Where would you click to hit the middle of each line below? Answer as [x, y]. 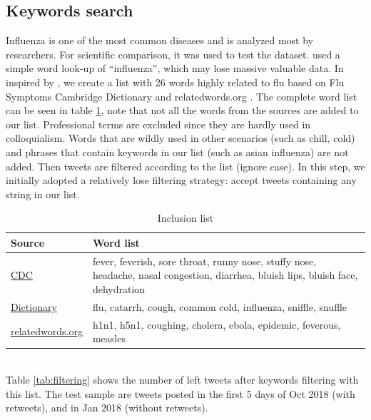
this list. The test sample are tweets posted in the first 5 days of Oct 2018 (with [181, 393]
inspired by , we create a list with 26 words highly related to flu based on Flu [175, 82]
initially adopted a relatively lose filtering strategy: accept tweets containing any [181, 180]
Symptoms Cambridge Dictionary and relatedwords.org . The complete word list [182, 96]
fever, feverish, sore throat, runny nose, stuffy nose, [204, 261]
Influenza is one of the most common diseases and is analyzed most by [159, 40]
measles [109, 338]
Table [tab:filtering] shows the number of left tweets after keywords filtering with [182, 379]
